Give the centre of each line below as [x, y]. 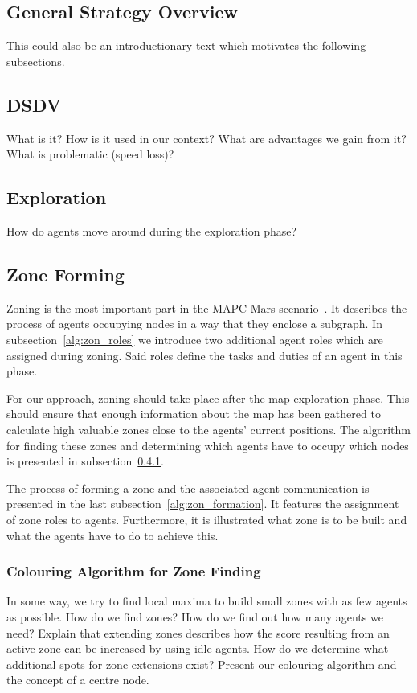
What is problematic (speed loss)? [90, 154]
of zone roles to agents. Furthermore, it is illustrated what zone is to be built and [207, 519]
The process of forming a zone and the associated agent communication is [188, 488]
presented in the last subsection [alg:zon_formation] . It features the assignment [203, 504]
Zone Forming [65, 274]
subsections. [36, 61]
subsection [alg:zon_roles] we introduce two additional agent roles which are [195, 339]
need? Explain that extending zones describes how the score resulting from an [198, 632]
